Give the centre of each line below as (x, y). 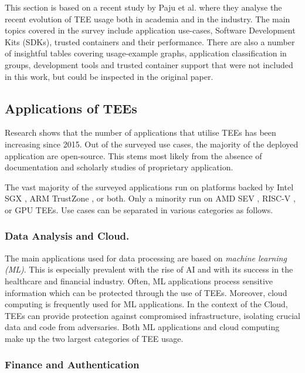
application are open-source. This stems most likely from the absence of (133, 155)
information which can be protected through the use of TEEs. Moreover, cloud (146, 292)
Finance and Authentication (72, 364)
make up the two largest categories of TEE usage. (94, 338)
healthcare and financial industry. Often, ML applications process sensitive (139, 280)
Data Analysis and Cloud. (67, 236)
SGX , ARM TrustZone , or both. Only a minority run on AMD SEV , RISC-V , (150, 198)
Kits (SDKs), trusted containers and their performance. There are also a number (150, 41)
